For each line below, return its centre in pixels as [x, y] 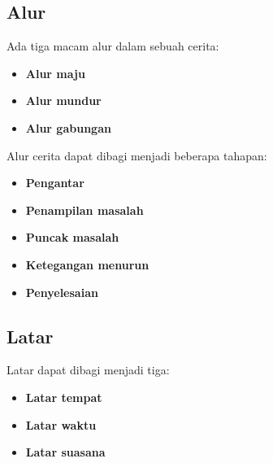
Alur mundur [63, 100]
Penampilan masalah [84, 210]
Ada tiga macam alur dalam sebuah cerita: [113, 46]
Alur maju [55, 73]
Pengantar [55, 183]
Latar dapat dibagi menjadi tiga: [88, 370]
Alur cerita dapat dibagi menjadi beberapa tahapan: [137, 155]
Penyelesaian [62, 292]
